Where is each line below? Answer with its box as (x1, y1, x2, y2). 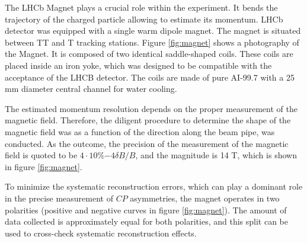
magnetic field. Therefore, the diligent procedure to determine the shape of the (5, 114, 291, 126)
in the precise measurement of (5, 191, 113, 204)
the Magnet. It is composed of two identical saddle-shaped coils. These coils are (5, 47, 293, 60)
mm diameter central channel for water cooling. (5, 82, 177, 95)
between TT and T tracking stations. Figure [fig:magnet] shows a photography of (5, 36, 299, 48)
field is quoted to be (5, 149, 78, 161)
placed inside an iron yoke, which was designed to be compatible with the (5, 59, 272, 71)
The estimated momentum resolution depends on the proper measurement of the (5, 102, 298, 114)
